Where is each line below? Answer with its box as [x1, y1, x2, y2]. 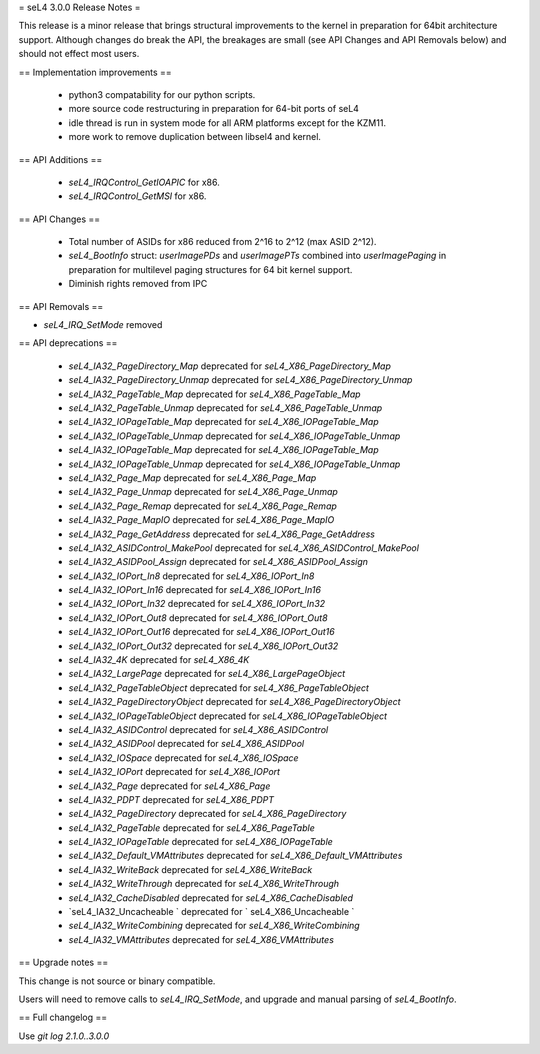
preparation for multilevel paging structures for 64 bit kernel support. [68, 263, 353, 275]
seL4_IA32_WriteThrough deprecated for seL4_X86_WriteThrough [68, 878, 340, 890]
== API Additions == [18, 153, 103, 165]
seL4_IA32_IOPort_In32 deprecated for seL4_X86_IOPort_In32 [68, 598, 326, 610]
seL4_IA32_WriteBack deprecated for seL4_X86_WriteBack [68, 863, 313, 875]
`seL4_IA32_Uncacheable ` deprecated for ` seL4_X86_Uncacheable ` [68, 906, 355, 918]
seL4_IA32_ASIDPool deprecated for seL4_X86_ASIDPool [68, 738, 305, 750]
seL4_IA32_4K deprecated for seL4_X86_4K [68, 654, 250, 666]
